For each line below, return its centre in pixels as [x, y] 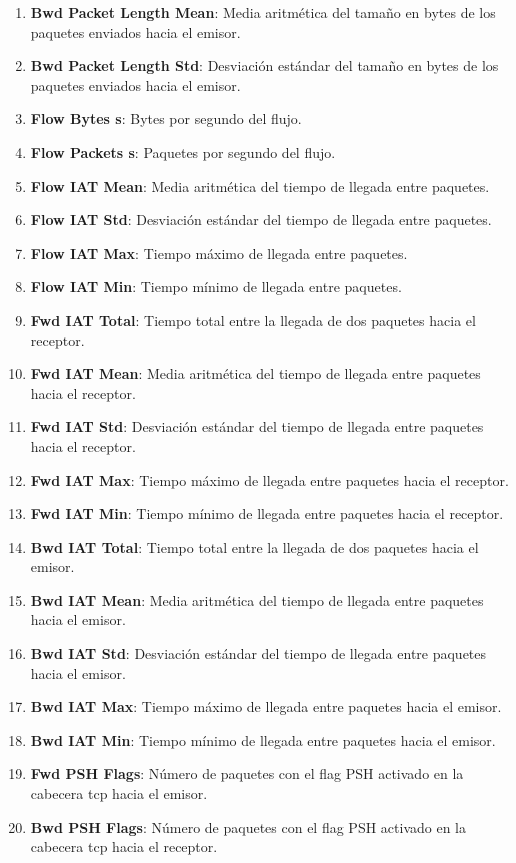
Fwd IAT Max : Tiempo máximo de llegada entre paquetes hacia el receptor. [269, 479]
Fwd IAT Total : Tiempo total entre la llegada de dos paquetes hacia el [253, 319]
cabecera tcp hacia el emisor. [119, 793]
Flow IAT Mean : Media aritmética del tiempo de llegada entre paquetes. [260, 185]
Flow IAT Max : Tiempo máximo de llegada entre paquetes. [219, 252]
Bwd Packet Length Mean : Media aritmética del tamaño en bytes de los [263, 12]
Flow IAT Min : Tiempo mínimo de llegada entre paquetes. [216, 286]
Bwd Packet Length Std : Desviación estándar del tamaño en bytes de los [264, 65]
